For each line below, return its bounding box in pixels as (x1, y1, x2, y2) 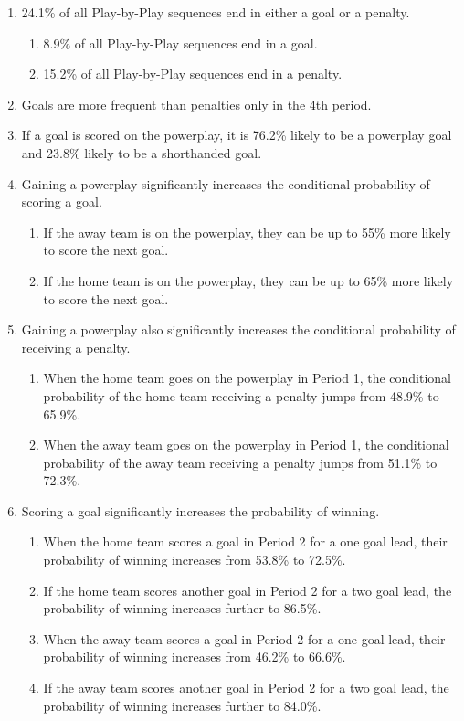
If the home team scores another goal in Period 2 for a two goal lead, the (43, 580, 452, 599)
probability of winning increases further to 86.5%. (43, 599, 322, 618)
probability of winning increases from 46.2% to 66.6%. (43, 647, 346, 666)
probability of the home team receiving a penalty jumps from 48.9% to (43, 386, 439, 405)
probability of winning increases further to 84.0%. (43, 695, 322, 715)
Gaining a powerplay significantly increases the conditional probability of (21, 174, 430, 193)
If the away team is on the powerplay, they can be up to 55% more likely (43, 222, 451, 241)
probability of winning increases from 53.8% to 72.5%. (43, 550, 346, 569)
